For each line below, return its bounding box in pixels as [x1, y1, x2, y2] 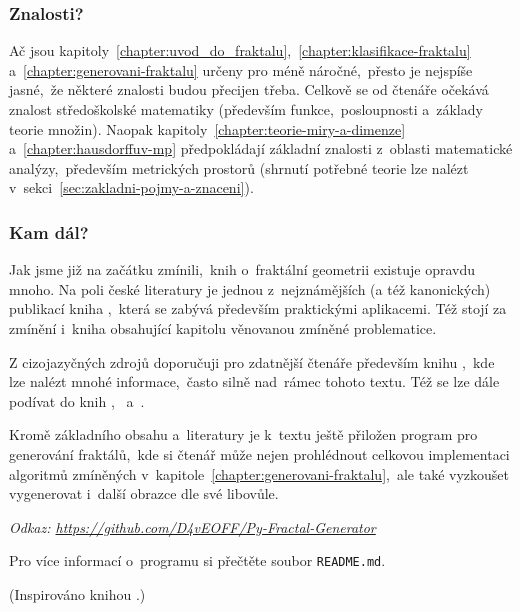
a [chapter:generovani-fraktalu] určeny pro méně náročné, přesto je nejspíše [9, 59, 473, 80]
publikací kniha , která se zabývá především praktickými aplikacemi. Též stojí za [9, 298, 507, 319]
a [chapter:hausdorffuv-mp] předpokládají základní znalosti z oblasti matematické [9, 138, 513, 159]
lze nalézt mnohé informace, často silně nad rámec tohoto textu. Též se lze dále [9, 371, 500, 392]
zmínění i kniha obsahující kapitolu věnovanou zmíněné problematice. [9, 317, 437, 338]
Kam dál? [9, 219, 89, 244]
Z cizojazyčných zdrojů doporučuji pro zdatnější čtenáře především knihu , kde [9, 351, 495, 372]
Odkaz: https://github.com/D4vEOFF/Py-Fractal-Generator [9, 516, 376, 537]
